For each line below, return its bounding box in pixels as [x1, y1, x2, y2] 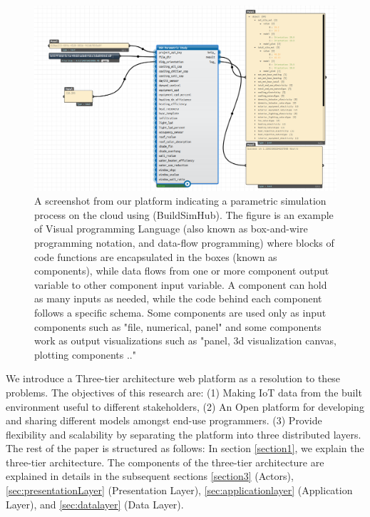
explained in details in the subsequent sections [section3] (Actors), [6, 469, 294, 483]
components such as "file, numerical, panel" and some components [34, 319, 322, 334]
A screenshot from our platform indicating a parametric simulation [34, 193, 327, 208]
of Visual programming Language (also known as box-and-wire [34, 221, 308, 236]
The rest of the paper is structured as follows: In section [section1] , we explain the [6, 441, 364, 456]
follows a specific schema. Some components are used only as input [34, 304, 327, 319]
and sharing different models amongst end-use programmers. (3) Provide [6, 413, 322, 428]
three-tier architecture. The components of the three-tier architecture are [6, 454, 324, 469]
